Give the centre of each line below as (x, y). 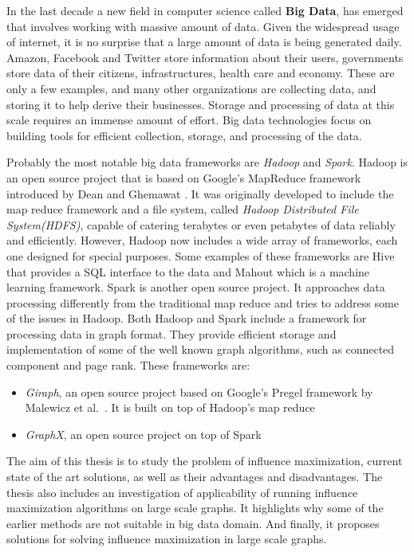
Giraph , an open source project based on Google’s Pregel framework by (199, 391)
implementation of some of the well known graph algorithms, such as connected (201, 349)
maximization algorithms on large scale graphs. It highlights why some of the (195, 508)
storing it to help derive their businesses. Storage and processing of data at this (201, 104)
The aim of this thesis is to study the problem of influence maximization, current (205, 461)
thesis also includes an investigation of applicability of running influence (182, 492)
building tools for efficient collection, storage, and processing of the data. (184, 135)
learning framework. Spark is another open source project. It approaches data (196, 287)
